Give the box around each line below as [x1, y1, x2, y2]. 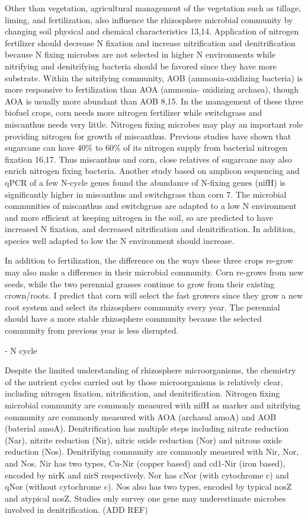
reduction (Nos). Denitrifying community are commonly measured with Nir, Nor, [5, 445, 299, 458]
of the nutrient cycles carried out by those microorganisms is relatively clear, [5, 375, 283, 388]
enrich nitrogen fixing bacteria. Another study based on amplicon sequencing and [5, 164, 300, 177]
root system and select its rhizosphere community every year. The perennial [5, 300, 280, 313]
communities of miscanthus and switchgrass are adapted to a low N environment [5, 199, 297, 212]
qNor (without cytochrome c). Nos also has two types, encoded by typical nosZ [5, 480, 292, 493]
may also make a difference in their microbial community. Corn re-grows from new [5, 266, 303, 278]
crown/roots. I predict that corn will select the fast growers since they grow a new [5, 289, 303, 302]
